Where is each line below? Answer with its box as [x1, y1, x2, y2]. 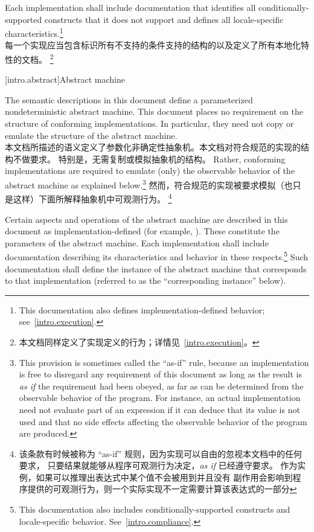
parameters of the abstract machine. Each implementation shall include [5, 236, 269, 249]
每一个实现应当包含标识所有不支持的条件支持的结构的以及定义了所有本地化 [5, 39, 301, 51]
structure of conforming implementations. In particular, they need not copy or [5, 117, 294, 130]
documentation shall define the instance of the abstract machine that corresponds [5, 262, 307, 275]
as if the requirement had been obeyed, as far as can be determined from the [19, 379, 304, 392]
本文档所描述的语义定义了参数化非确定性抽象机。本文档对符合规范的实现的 [5, 141, 301, 153]
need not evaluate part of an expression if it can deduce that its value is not [19, 403, 300, 415]
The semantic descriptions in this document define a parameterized [5, 93, 253, 106]
